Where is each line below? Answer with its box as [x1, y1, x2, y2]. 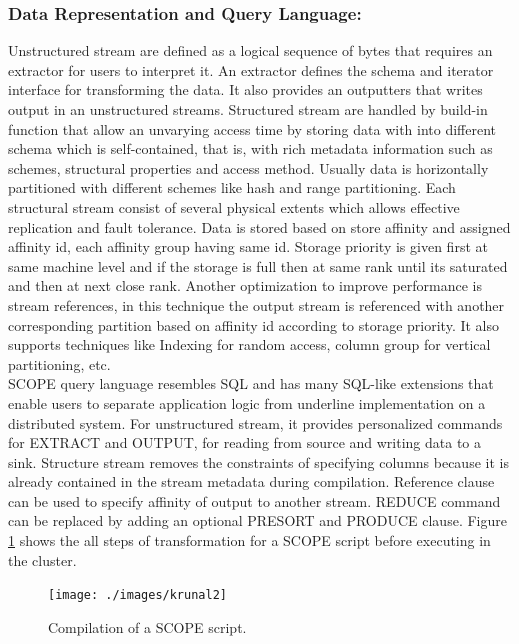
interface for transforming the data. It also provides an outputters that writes [8, 79, 483, 100]
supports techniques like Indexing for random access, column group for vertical [8, 334, 491, 355]
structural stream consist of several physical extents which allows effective [8, 196, 460, 217]
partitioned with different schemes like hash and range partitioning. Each [8, 177, 456, 198]
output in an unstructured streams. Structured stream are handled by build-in [8, 99, 488, 119]
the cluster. [8, 549, 77, 570]
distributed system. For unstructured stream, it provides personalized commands [8, 412, 503, 433]
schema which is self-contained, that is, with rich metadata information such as [8, 138, 493, 159]
